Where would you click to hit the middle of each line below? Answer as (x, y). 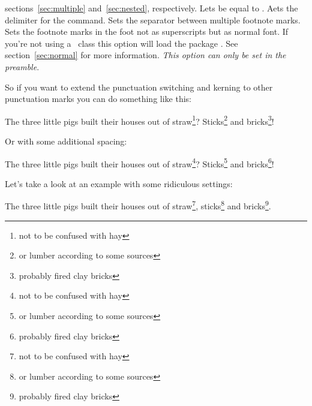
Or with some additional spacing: (66, 141)
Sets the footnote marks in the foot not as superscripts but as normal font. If (147, 31)
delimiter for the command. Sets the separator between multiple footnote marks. (153, 19)
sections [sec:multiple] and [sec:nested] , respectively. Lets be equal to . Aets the (151, 8)
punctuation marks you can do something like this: (98, 99)
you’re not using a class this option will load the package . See (121, 43)
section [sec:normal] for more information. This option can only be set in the (145, 55)
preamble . (22, 66)
